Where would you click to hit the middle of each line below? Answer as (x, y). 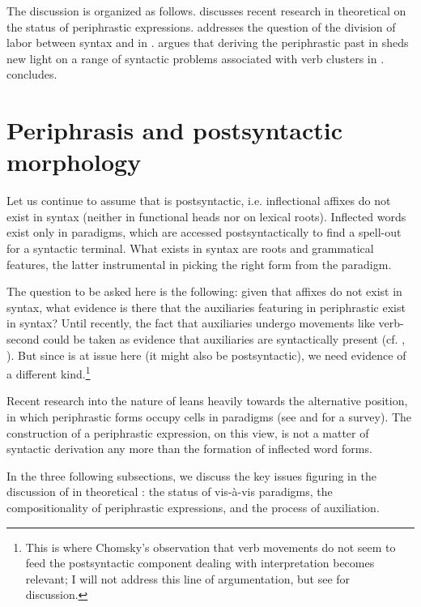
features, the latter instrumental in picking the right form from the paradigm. (199, 264)
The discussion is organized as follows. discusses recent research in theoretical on (206, 11)
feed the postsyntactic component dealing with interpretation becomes (200, 563)
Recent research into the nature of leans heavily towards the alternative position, (207, 401)
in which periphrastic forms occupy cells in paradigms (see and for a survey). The (209, 417)
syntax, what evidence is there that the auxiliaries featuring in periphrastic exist (206, 307)
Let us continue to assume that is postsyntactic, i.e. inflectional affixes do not (199, 201)
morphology (74, 162)
